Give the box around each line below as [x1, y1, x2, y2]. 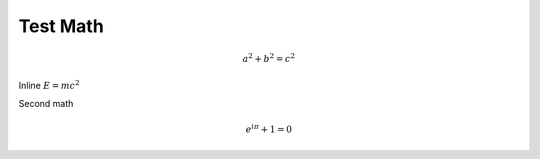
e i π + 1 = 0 [245, 122, 292, 135]
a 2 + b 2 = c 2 [242, 51, 295, 65]
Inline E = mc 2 [18, 78, 80, 91]
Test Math [18, 15, 104, 37]
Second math [18, 98, 74, 110]
